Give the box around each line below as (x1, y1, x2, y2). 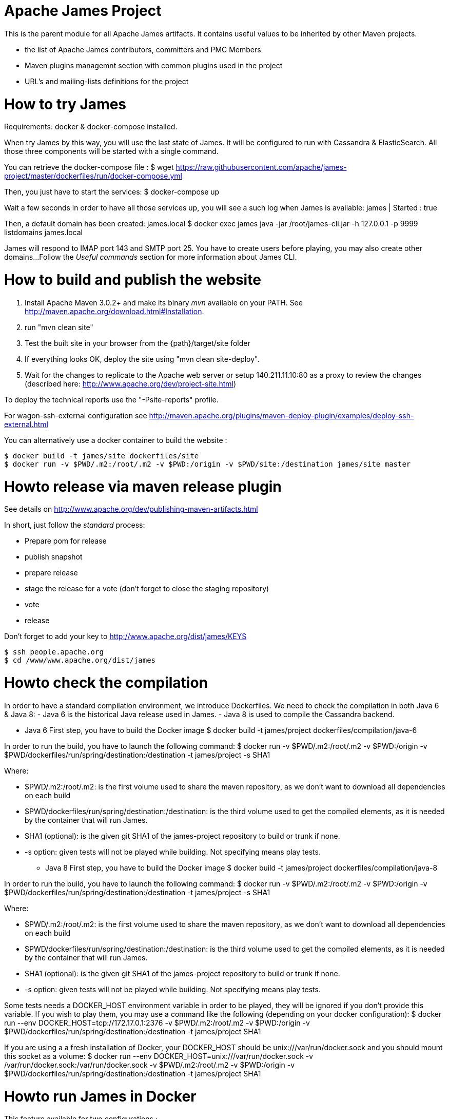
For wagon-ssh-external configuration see (4, 411, 147, 420)
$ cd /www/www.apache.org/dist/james (4, 656, 156, 665)
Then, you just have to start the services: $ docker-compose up (4, 187, 220, 197)
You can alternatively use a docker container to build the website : (4, 435, 227, 445)
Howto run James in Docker (4, 1087, 197, 1105)
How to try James (4, 95, 127, 113)
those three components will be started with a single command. (4, 147, 219, 156)
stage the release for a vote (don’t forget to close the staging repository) (25, 584, 269, 593)
